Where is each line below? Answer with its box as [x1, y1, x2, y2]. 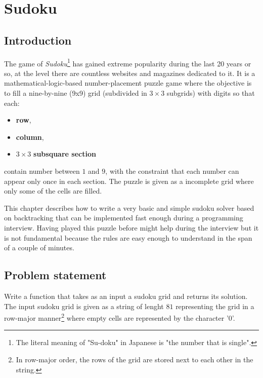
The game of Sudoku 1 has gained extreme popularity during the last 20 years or [4, 56, 251, 68]
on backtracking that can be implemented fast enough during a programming [4, 212, 243, 223]
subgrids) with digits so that [166, 88, 255, 98]
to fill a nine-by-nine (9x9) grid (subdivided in [4, 88, 147, 98]
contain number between [4, 165, 80, 176]
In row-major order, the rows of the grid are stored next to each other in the [16, 354, 253, 364]
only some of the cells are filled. [4, 185, 102, 196]
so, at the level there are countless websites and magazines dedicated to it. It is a [4, 67, 255, 78]
